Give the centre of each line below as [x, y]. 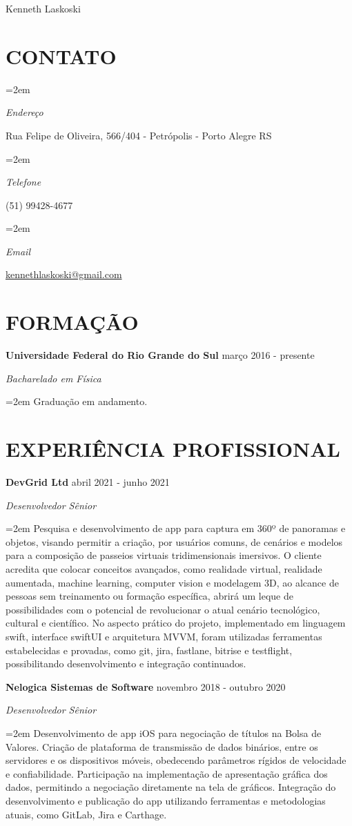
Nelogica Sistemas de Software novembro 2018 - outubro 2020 [146, 686]
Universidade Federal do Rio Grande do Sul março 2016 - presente [160, 355]
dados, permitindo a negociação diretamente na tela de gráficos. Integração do [171, 787]
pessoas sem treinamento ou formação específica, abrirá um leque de [149, 596]
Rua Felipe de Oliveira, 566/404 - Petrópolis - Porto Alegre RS [139, 135]
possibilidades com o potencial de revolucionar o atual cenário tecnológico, [163, 609]
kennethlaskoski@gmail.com [64, 274]
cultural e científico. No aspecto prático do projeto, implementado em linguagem [176, 623]
